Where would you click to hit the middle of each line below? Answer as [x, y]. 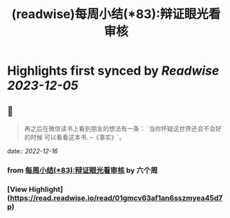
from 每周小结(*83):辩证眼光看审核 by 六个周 [83, 170]
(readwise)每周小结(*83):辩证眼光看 [116, 14]
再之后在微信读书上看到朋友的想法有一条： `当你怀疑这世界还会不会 [120, 128]
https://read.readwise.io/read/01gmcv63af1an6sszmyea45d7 [116, 198]
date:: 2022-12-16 [32, 151]
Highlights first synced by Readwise [113, 71]
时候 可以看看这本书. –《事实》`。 [78, 137]
